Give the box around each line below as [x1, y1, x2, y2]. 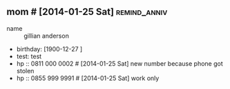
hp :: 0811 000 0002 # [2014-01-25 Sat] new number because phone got [16, 59, 224, 68]
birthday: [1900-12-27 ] [16, 44, 83, 53]
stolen [16, 66, 35, 75]
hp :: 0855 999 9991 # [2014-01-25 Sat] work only [16, 74, 160, 82]
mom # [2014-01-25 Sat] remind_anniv [6, 6, 168, 18]
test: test [16, 52, 42, 60]
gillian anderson [23, 31, 70, 40]
